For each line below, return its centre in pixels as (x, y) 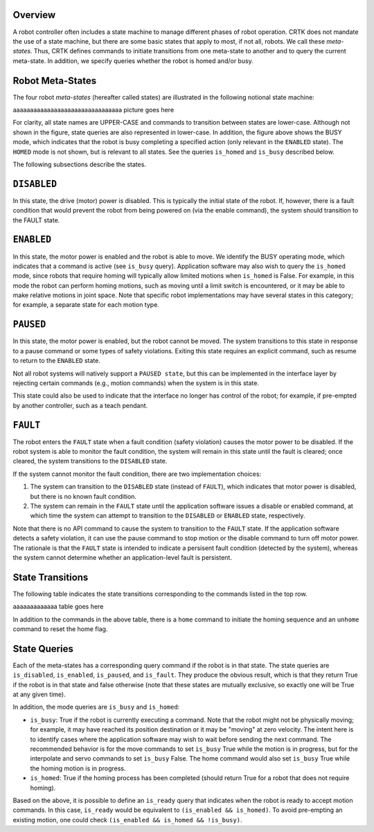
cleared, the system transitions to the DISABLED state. (90, 461)
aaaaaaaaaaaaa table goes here (58, 607)
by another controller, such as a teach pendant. (80, 405)
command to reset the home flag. (60, 629)
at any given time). (39, 694)
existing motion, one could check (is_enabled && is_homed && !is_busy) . (127, 820)
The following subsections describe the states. (80, 164)
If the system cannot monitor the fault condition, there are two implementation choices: (137, 474)
